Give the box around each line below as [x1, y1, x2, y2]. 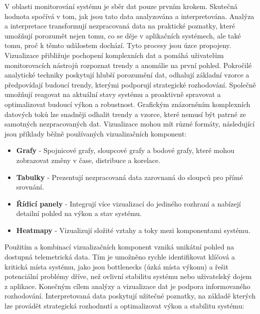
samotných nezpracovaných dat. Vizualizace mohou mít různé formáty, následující [4, 118, 255, 129]
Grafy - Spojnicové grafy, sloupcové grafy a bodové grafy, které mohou [16, 145, 235, 155]
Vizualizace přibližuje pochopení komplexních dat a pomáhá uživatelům [4, 49, 224, 60]
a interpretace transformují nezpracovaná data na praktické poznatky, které [4, 20, 235, 31]
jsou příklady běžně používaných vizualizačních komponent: [4, 128, 187, 138]
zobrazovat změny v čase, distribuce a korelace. [16, 154, 161, 165]
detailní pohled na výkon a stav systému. [16, 208, 142, 218]
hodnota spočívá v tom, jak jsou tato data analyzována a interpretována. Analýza [4, 10, 255, 21]
